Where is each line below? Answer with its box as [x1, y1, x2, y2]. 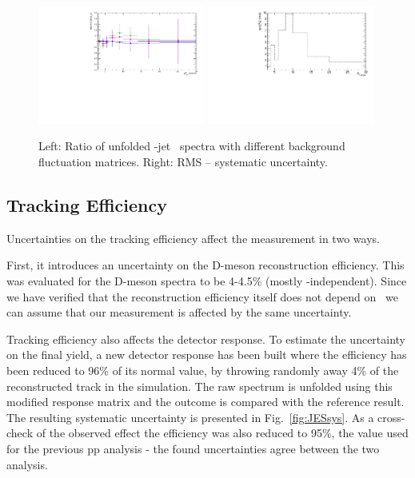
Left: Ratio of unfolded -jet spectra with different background [38, 137, 345, 154]
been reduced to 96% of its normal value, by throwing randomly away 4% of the [6, 361, 399, 378]
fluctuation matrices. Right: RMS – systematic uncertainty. [38, 153, 328, 169]
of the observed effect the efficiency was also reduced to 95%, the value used [36, 424, 409, 441]
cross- [377, 408, 405, 425]
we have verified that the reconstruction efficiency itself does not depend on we [6, 288, 398, 305]
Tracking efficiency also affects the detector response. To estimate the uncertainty [6, 330, 406, 347]
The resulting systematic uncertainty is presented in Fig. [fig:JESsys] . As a [6, 408, 374, 425]
